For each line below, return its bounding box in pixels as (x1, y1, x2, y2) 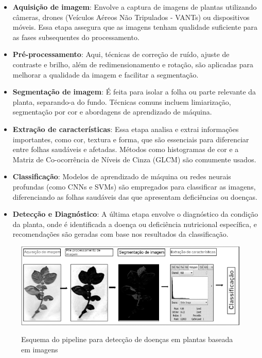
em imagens (21, 344, 58, 354)
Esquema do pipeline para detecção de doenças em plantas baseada (21, 334, 233, 345)
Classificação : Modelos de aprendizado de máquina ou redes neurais (12, 171, 231, 182)
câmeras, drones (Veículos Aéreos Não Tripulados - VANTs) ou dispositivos (12, 11, 250, 22)
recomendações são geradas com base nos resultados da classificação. (12, 229, 229, 239)
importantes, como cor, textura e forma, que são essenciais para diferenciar (12, 134, 249, 144)
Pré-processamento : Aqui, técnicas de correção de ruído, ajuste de (12, 49, 230, 60)
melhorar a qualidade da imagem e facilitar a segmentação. (12, 69, 199, 80)
